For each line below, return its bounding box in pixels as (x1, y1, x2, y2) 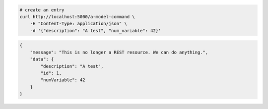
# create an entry (19, 7, 65, 12)
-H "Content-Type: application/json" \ (30, 21, 128, 27)
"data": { (30, 56, 54, 62)
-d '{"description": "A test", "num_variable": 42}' (30, 28, 161, 33)
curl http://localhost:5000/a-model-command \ (19, 14, 135, 19)
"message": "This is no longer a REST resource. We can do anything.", (30, 50, 208, 55)
